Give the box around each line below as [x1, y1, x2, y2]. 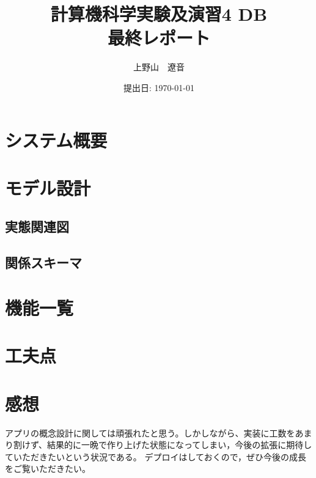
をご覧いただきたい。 [5, 462, 90, 475]
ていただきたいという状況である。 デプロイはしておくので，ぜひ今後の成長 [5, 450, 307, 463]
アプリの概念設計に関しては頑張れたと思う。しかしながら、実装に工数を [5, 426, 295, 439]
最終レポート [107, 25, 210, 50]
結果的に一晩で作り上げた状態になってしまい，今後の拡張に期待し [47, 438, 312, 451]
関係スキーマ [5, 253, 82, 272]
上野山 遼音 [133, 61, 185, 73]
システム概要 [5, 127, 108, 152]
